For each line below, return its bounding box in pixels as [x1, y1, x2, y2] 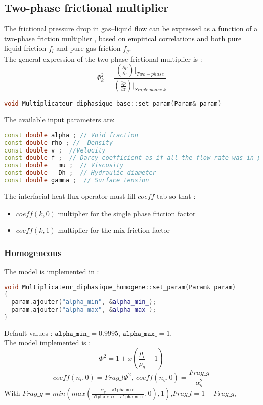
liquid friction [4, 43, 47, 54]
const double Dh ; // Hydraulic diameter [4, 169, 156, 177]
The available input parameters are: [4, 114, 115, 125]
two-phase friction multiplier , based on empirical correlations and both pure [4, 33, 242, 43]
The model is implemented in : [4, 266, 99, 276]
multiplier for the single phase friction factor [58, 208, 196, 218]
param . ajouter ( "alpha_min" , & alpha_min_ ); [11, 298, 156, 306]
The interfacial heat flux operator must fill [4, 190, 136, 201]
